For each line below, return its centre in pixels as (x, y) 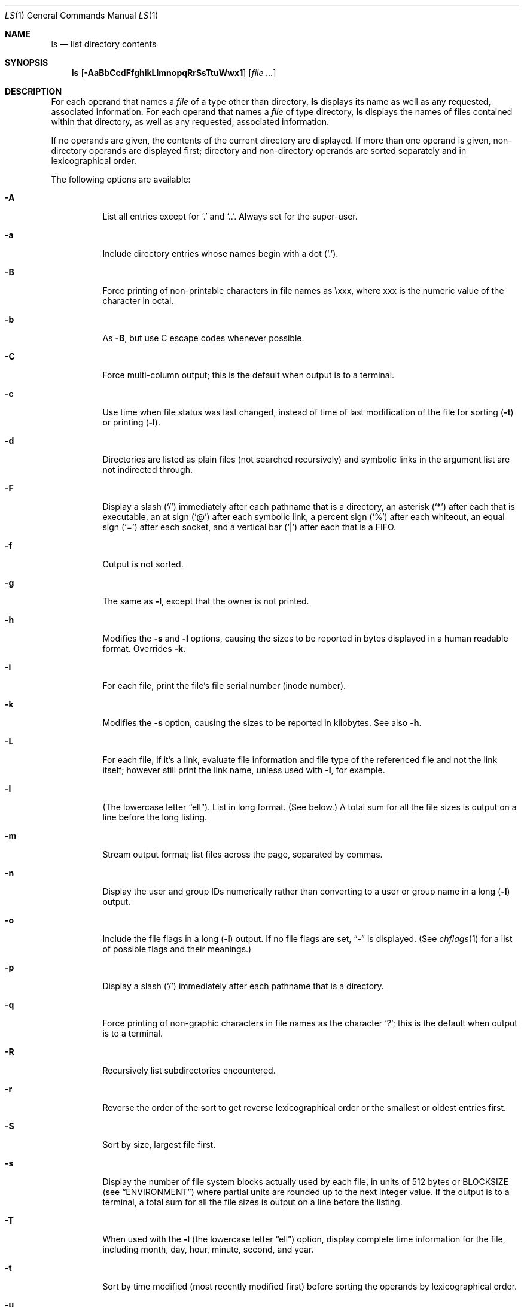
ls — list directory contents (104, 44)
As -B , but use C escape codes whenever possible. (203, 338)
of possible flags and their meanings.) (177, 949)
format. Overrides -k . (144, 648)
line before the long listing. (155, 817)
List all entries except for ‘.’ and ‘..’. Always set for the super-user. (230, 216)
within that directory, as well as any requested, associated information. (190, 122)
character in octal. (138, 301)
